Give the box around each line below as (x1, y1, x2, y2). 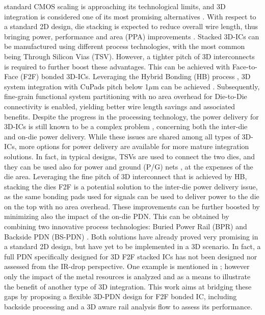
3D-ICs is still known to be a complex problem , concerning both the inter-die (4, 121, 248, 132)
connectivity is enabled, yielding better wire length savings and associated (4, 101, 235, 111)
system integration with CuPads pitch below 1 (4, 81, 149, 91)
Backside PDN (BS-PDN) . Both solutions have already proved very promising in (4, 231, 258, 241)
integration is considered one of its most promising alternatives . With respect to (4, 11, 256, 21)
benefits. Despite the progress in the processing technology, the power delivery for (4, 111, 259, 122)
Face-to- (232, 61, 257, 71)
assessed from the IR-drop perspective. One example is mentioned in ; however (4, 261, 250, 272)
